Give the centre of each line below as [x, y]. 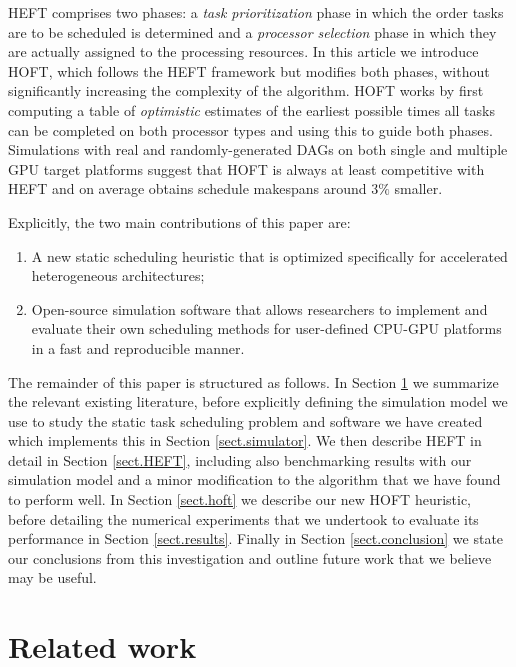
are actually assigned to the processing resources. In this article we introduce [243, 51]
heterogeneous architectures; [118, 275]
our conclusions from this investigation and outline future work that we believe [250, 557]
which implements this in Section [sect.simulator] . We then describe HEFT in [245, 440]
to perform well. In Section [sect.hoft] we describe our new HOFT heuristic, [240, 499]
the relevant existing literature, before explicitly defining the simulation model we [258, 401]
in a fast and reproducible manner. [138, 347]
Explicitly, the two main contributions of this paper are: [179, 221]
